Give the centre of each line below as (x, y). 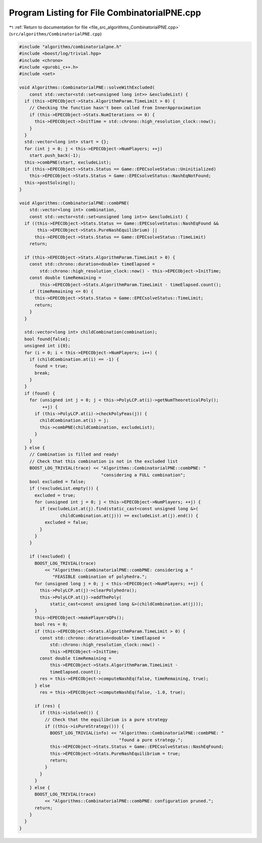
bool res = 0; (51, 624)
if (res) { (48, 706)
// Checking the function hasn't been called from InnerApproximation (115, 108)
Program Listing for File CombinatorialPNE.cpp (105, 13)
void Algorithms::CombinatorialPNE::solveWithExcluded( (87, 88)
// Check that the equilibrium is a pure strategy (106, 719)
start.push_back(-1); (55, 156)
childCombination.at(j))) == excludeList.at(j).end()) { (129, 515)
